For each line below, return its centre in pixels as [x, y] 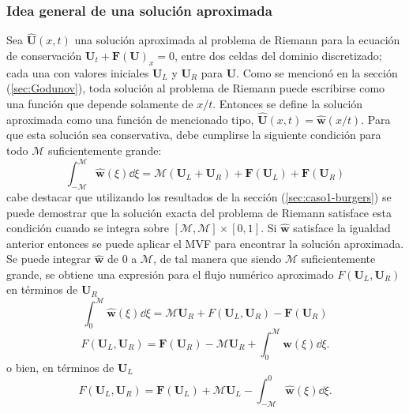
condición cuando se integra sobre [88, 228]
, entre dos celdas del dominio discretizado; [278, 56]
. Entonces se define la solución [288, 104]
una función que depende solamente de [100, 104]
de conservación [44, 56]
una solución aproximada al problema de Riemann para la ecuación [237, 40]
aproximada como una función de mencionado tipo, [130, 119]
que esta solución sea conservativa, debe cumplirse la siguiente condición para [194, 135]
